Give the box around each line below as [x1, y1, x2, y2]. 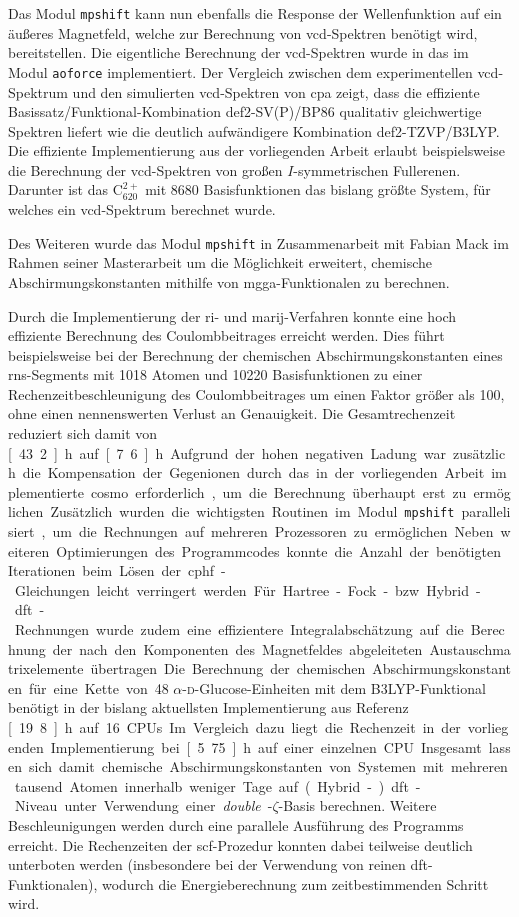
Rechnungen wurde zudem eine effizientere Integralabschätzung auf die [14, 619, 464, 640]
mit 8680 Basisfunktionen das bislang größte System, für [145, 179, 491, 200]
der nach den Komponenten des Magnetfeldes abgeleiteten [52, 638, 423, 659]
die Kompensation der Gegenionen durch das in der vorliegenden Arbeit [22, 462, 485, 483]
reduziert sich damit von [8, 423, 158, 444]
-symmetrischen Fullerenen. [293, 159, 461, 180]
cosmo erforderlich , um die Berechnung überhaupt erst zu [90, 481, 467, 502]
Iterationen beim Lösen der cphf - [8, 560, 226, 581]
